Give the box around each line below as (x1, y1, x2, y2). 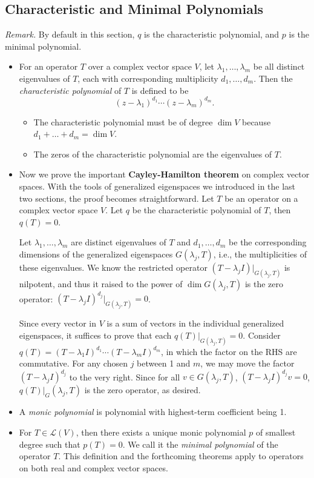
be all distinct (253, 60, 305, 73)
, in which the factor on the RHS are (161, 345, 297, 357)
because (241, 115, 271, 128)
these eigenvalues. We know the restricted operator (19, 261, 208, 274)
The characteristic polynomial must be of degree (33, 115, 213, 128)
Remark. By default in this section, (5, 28, 135, 41)
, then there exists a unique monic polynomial (76, 425, 246, 438)
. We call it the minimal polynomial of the (122, 437, 278, 450)
